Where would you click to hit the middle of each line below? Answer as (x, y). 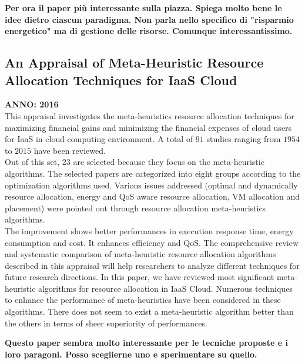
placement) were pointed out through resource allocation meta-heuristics (135, 208)
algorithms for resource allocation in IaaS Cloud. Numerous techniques (165, 288)
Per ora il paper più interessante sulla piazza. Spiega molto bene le (143, 8)
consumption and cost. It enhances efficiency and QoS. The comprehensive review (152, 242)
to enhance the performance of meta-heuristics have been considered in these (143, 300)
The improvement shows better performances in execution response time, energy (149, 230)
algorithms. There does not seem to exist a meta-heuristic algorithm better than (149, 311)
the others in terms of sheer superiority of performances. (106, 323)
